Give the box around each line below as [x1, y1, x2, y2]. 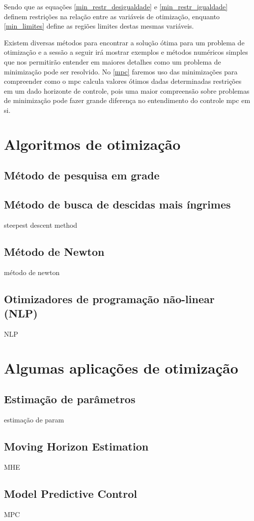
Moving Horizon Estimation [4, 439, 149, 454]
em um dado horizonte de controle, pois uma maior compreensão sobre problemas [4, 85, 250, 96]
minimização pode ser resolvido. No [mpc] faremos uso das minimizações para [4, 66, 238, 76]
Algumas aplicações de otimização [4, 357, 238, 378]
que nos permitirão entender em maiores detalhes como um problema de [4, 56, 221, 67]
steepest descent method [4, 219, 78, 230]
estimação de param [4, 415, 64, 425]
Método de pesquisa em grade [4, 168, 160, 183]
